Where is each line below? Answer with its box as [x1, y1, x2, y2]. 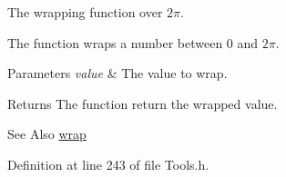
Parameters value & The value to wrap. [7, 64, 228, 83]
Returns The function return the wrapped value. [7, 93, 278, 113]
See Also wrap [7, 124, 87, 143]
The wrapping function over [7, 3, 163, 21]
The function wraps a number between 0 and [7, 33, 259, 52]
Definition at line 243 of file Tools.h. [7, 154, 209, 173]
